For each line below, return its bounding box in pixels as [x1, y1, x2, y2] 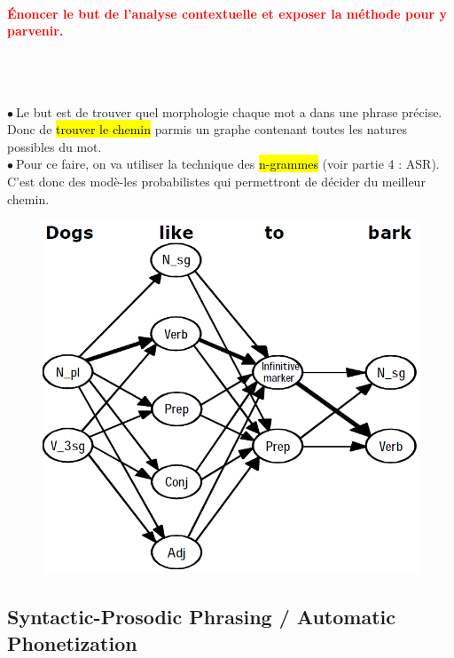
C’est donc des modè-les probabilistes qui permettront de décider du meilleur [7, 171, 426, 190]
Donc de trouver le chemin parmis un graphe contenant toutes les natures [7, 120, 408, 139]
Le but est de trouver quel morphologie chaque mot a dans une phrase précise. [16, 102, 442, 121]
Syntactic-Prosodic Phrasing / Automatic [7, 603, 395, 630]
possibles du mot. [7, 137, 102, 155]
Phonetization [7, 629, 137, 656]
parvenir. [7, 21, 64, 40]
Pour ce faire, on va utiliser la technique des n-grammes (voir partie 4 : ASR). [16, 155, 440, 173]
